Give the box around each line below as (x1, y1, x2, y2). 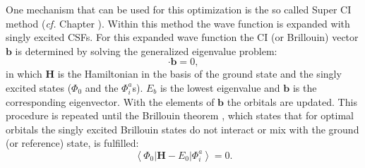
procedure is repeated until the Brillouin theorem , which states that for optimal (6, 108, 354, 123)
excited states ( (6, 80, 72, 95)
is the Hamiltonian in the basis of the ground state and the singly (57, 66, 342, 81)
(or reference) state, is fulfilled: (6, 136, 139, 150)
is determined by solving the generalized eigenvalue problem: (15, 43, 277, 58)
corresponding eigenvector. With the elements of (6, 94, 215, 109)
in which (6, 66, 42, 81)
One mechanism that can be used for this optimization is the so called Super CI (6, 2, 352, 16)
